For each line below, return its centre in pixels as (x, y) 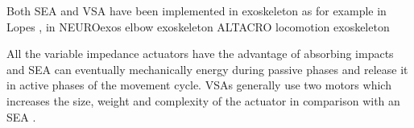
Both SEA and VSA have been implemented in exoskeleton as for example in (197, 10)
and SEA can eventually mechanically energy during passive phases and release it (207, 69)
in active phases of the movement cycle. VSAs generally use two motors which (199, 85)
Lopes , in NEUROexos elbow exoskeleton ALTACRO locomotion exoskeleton (198, 26)
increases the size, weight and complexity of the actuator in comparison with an (203, 100)
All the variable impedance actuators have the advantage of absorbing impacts (200, 54)
